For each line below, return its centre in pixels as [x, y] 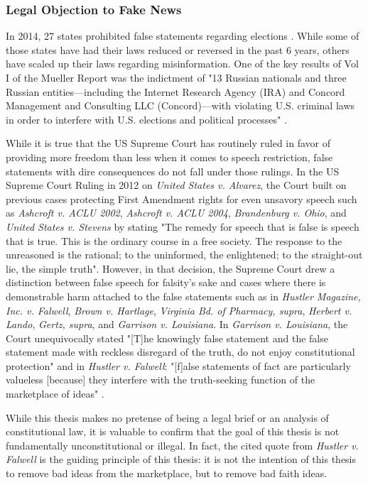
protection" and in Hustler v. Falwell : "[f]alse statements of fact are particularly [178, 365]
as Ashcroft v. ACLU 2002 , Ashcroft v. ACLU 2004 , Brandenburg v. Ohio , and [176, 213]
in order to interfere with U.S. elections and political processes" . [146, 119]
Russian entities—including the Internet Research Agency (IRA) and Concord [175, 91]
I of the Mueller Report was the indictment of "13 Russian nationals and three [176, 77]
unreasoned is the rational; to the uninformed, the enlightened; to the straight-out [184, 255]
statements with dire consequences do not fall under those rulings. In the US [173, 171]
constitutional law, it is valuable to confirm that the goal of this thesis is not [173, 431]
